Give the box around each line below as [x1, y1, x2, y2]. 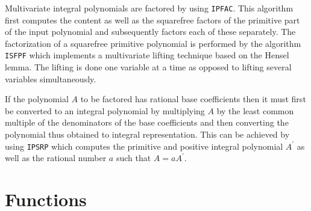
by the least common [216, 104, 294, 117]
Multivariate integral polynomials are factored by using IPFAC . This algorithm [5, 2, 294, 14]
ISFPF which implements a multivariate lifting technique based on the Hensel [5, 49, 289, 61]
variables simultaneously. [5, 72, 96, 85]
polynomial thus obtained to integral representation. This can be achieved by [5, 128, 290, 141]
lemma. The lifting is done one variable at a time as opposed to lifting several [5, 61, 292, 73]
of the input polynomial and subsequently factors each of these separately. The [5, 25, 296, 38]
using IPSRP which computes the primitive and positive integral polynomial [5, 139, 283, 152]
